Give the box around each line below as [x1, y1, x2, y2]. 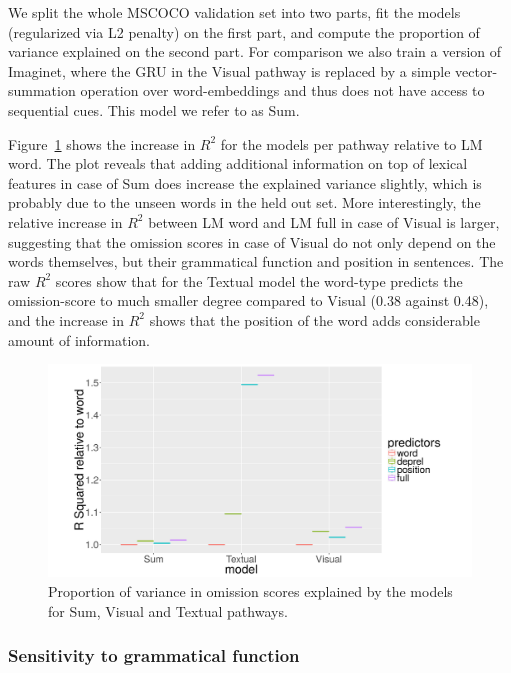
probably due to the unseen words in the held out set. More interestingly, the [8, 192, 481, 213]
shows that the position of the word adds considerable [149, 309, 480, 330]
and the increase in [8, 309, 125, 330]
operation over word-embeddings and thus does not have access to [80, 80, 485, 101]
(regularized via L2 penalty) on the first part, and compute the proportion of [8, 21, 480, 42]
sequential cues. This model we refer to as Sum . [8, 99, 300, 120]
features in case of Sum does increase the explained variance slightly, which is [8, 172, 482, 193]
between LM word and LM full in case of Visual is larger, [148, 211, 500, 232]
